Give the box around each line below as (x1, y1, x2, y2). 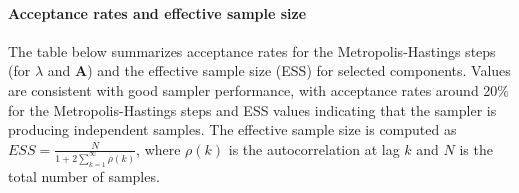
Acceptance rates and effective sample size (8, 2, 307, 23)
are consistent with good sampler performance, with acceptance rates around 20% (8, 79, 510, 100)
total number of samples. (8, 165, 160, 186)
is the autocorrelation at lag (228, 138, 400, 159)
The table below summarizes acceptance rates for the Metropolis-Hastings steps (8, 40, 496, 61)
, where (136, 138, 181, 159)
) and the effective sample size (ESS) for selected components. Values (87, 60, 511, 81)
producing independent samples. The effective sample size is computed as (8, 119, 457, 140)
